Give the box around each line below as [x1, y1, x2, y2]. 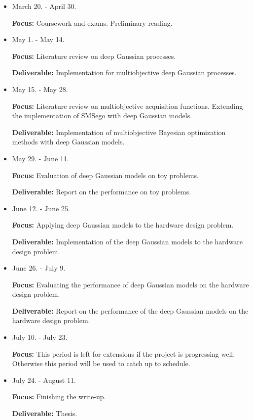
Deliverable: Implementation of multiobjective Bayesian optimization [12, 127, 226, 137]
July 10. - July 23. [12, 332, 68, 342]
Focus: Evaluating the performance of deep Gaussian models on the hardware [12, 279, 249, 289]
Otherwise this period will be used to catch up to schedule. [12, 358, 190, 369]
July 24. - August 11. [12, 374, 76, 385]
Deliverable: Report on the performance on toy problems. [12, 187, 191, 197]
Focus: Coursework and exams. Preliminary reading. [12, 17, 173, 28]
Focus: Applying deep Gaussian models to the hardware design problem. [12, 220, 234, 230]
